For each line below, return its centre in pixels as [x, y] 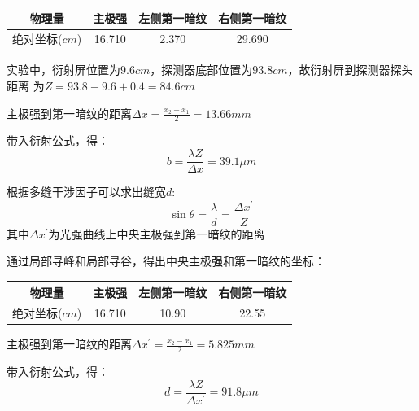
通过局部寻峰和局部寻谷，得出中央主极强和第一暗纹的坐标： [166, 261]
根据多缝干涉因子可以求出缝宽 [86, 192]
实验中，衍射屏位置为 [63, 70]
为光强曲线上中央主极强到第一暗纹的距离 [157, 233]
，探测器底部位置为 [201, 70]
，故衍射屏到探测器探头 [350, 70]
